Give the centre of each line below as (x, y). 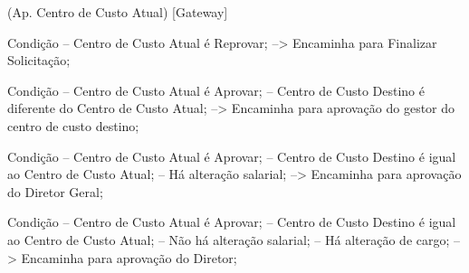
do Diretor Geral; (55, 191)
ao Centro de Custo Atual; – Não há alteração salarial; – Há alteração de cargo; (229, 239)
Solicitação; (39, 60)
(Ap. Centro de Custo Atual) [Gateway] (118, 12)
